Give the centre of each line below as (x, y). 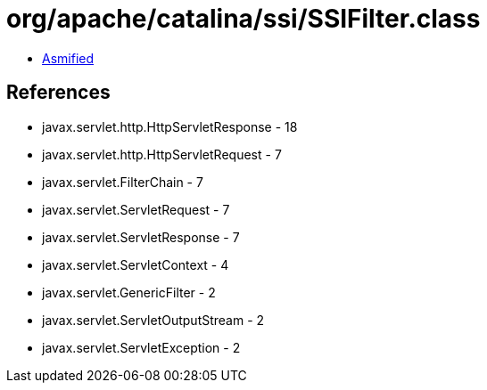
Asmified (68, 58)
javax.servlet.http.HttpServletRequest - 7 (162, 154)
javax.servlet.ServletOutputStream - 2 (153, 320)
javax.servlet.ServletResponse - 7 (141, 237)
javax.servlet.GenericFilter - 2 (129, 292)
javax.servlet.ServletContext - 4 (136, 264)
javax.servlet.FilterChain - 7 (123, 182)
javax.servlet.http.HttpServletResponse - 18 (170, 126)
